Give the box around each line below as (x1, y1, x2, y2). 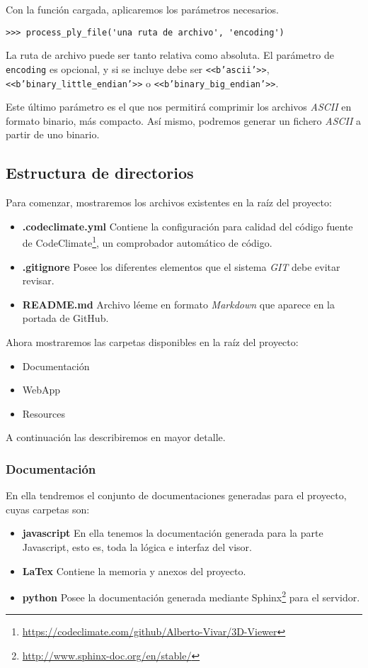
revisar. (22, 273, 54, 288)
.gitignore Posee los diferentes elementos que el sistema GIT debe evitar (22, 259, 340, 274)
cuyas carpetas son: (6, 501, 90, 516)
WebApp (22, 382, 61, 397)
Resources (22, 406, 66, 421)
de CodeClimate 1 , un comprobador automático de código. (22, 233, 272, 250)
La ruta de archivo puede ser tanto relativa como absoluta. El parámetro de (6, 48, 334, 62)
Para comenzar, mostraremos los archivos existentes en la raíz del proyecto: (6, 195, 332, 210)
